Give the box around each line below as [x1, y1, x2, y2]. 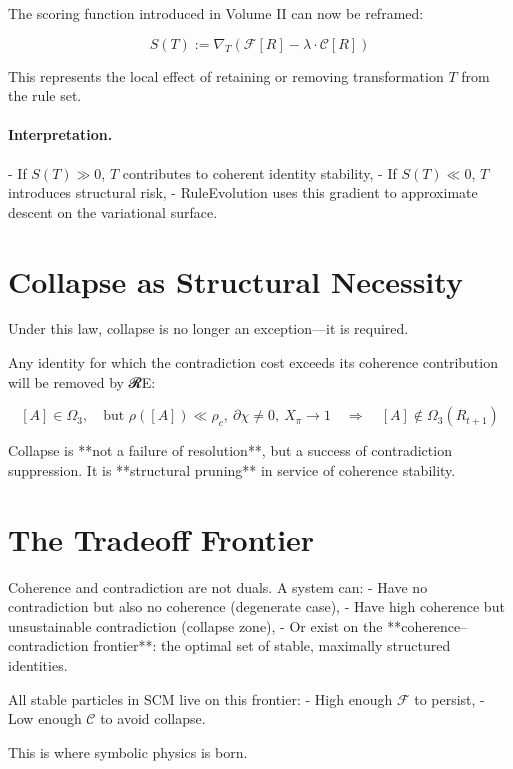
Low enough [8, 708, 82, 729]
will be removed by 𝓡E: [8, 371, 156, 392]
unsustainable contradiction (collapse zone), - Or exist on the [8, 615, 383, 636]
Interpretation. [8, 124, 113, 145]
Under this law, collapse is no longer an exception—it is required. [8, 318, 409, 339]
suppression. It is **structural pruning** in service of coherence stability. [8, 459, 456, 480]
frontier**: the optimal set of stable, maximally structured [93, 635, 451, 656]
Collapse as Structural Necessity [8, 260, 463, 301]
